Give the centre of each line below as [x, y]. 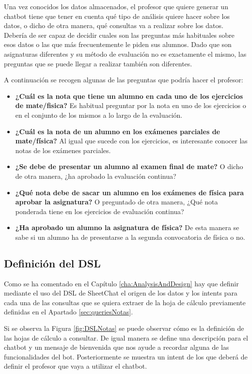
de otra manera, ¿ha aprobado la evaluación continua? [96, 176]
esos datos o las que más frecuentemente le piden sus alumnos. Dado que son [118, 44]
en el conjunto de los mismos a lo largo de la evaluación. [99, 115]
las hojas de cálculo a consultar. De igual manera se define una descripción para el [126, 337]
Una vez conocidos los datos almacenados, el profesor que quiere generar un [116, 6]
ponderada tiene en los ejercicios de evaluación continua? [100, 211]
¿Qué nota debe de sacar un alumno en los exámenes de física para [130, 192]
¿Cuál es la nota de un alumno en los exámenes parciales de [118, 131]
